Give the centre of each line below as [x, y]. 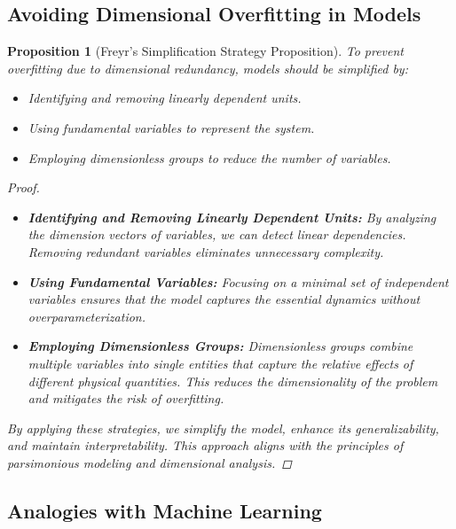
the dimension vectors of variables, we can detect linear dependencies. [217, 234]
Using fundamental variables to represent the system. [171, 127]
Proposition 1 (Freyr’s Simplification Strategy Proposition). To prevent [205, 51]
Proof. [24, 187]
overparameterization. [87, 316]
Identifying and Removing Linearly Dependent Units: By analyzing [232, 217]
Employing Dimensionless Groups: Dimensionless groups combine [220, 346]
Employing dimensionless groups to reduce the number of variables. [209, 157]
